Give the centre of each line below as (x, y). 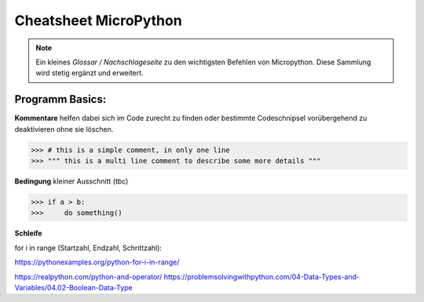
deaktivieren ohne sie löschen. (64, 129)
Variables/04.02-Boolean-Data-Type (73, 287)
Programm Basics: (60, 99)
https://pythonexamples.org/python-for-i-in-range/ (97, 262)
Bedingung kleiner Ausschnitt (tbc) (71, 181)
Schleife (28, 233)
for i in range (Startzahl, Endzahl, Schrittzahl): (88, 248)
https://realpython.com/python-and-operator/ (88, 277)
